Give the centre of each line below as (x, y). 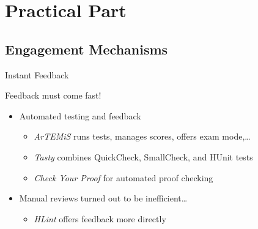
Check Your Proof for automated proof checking (123, 177)
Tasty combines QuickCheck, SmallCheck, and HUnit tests (143, 156)
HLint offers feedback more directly (100, 218)
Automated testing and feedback (80, 115)
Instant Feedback (37, 74)
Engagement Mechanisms (87, 49)
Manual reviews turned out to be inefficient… (103, 198)
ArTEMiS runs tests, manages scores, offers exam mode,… (142, 136)
